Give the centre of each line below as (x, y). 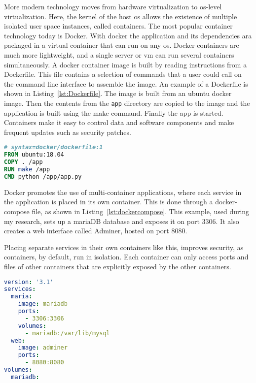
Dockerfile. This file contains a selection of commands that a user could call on (123, 74)
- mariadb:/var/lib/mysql (67, 333)
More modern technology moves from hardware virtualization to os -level (113, 6)
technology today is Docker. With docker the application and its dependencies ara (128, 35)
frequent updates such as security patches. (68, 132)
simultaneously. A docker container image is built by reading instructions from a (126, 64)
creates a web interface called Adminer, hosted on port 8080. (96, 231)
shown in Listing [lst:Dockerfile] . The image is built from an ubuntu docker (118, 93)
